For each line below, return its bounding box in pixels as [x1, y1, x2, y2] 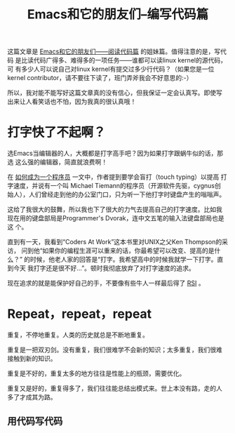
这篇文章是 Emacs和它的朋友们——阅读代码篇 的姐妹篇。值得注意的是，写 [7, 47, 221, 56]
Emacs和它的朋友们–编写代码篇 [27, 6, 209, 22]
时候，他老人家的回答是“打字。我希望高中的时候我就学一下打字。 [30, 255, 217, 264]
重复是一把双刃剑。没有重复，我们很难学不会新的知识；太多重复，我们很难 [7, 345, 222, 354]
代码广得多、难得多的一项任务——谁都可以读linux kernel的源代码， [33, 56, 227, 65]
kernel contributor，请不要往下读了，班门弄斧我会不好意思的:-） [7, 74, 193, 82]
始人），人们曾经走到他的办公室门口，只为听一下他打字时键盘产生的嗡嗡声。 [7, 190, 226, 199]
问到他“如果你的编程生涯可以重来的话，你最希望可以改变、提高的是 [20, 246, 215, 255]
